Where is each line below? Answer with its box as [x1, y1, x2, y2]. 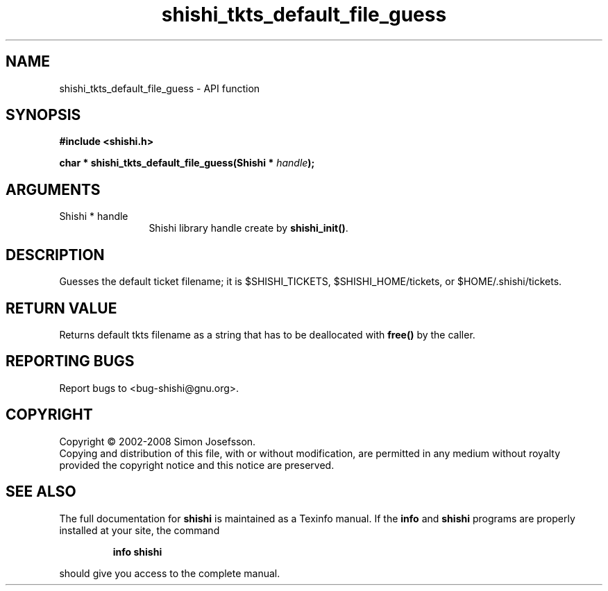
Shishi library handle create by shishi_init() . [149, 222, 348, 234]
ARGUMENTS [6, 180, 101, 198]
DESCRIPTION [6, 246, 105, 264]
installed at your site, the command [59, 524, 220, 536]
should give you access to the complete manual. [59, 567, 280, 579]
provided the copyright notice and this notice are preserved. [59, 459, 335, 471]
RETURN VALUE [6, 299, 117, 317]
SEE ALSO [6, 483, 76, 501]
